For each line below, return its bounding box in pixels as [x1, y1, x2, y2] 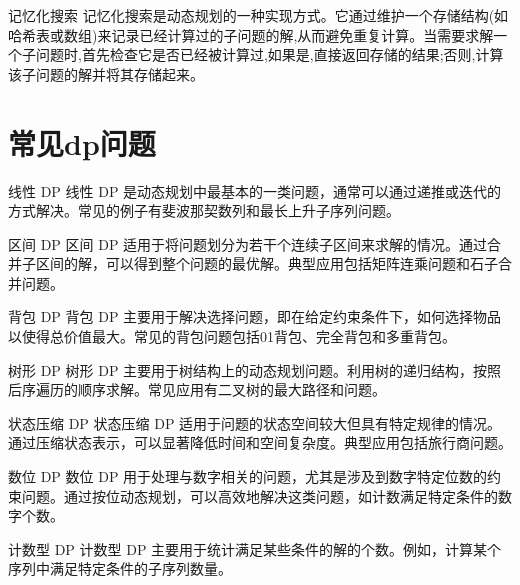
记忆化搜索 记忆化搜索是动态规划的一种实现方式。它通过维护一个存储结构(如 [8, 5, 509, 25]
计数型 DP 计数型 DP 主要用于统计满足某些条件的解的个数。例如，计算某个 [8, 538, 502, 559]
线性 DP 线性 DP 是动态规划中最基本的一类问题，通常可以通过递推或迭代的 [8, 180, 502, 201]
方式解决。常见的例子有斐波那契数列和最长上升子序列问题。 [8, 200, 400, 221]
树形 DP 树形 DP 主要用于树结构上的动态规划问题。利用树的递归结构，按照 [8, 359, 502, 380]
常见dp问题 [8, 122, 156, 163]
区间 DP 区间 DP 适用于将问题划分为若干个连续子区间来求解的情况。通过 [8, 233, 488, 254]
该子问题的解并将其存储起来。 [8, 63, 204, 84]
